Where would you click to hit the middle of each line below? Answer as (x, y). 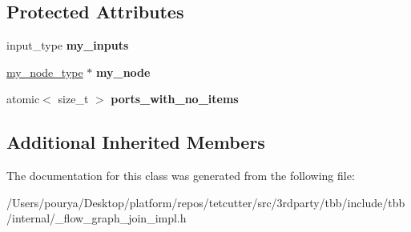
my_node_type (45, 72)
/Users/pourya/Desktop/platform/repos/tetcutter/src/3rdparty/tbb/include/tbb (206, 202)
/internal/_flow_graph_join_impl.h (97, 218)
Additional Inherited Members (136, 142)
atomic (23, 99)
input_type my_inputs (68, 45)
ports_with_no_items (175, 99)
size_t (73, 99)
